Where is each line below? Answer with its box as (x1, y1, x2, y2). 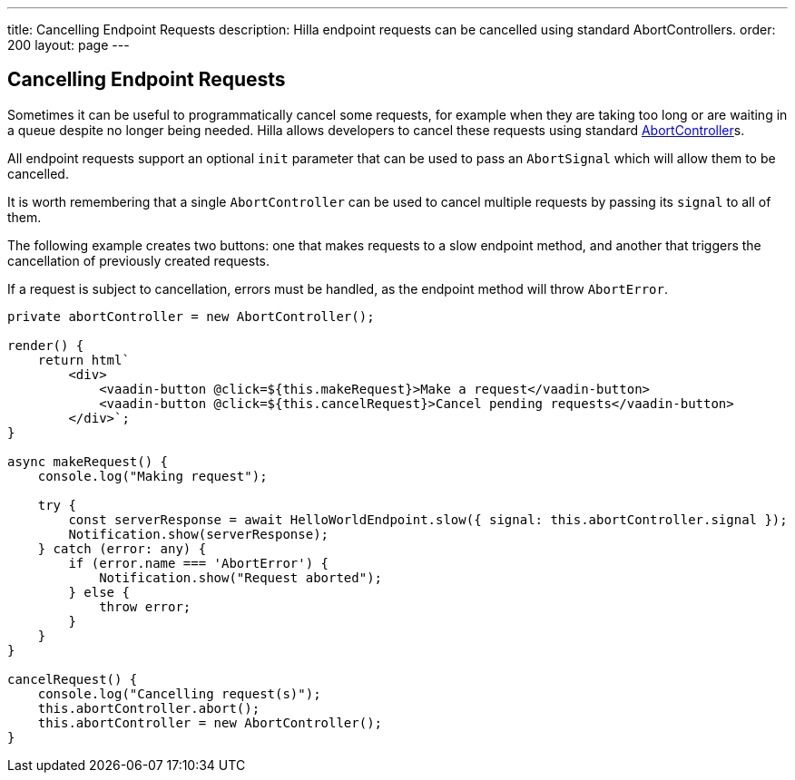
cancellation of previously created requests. (7, 252, 270, 268)
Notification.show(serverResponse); (68, 526, 329, 541)
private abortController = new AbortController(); (7, 308, 375, 324)
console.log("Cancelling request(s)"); (37, 686, 321, 701)
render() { (7, 337, 84, 353)
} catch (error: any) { (37, 541, 207, 556)
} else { (68, 584, 130, 600)
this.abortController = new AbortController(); (37, 715, 383, 730)
